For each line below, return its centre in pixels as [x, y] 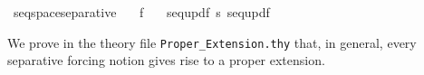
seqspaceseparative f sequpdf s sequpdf [141, 12]
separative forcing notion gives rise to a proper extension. [166, 60]
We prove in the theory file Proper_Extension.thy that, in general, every [212, 42]
